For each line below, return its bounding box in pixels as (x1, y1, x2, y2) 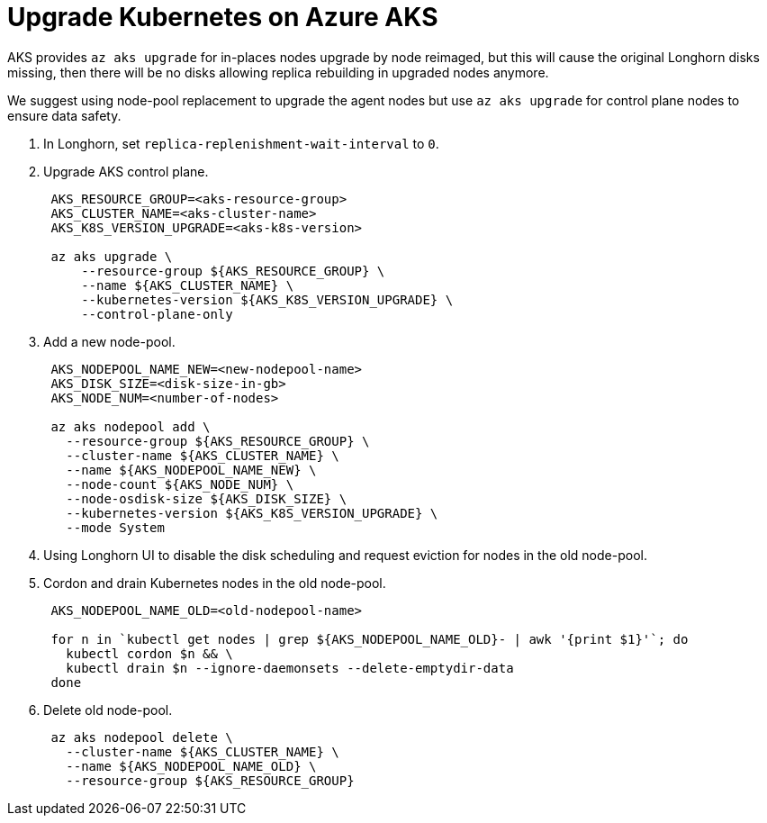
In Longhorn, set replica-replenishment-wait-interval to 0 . (43, 135, 439, 151)
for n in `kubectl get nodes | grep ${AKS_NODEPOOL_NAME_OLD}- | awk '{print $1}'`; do (50, 631, 689, 647)
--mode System (66, 520, 165, 535)
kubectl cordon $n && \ (66, 646, 233, 661)
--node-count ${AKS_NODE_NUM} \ (66, 476, 294, 492)
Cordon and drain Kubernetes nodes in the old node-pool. (43, 574, 386, 591)
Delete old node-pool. (43, 701, 173, 718)
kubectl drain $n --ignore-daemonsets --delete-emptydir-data (66, 660, 514, 675)
